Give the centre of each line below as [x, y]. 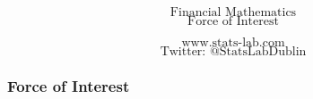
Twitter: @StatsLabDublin [233, 52]
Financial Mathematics [233, 12]
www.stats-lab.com [233, 43]
